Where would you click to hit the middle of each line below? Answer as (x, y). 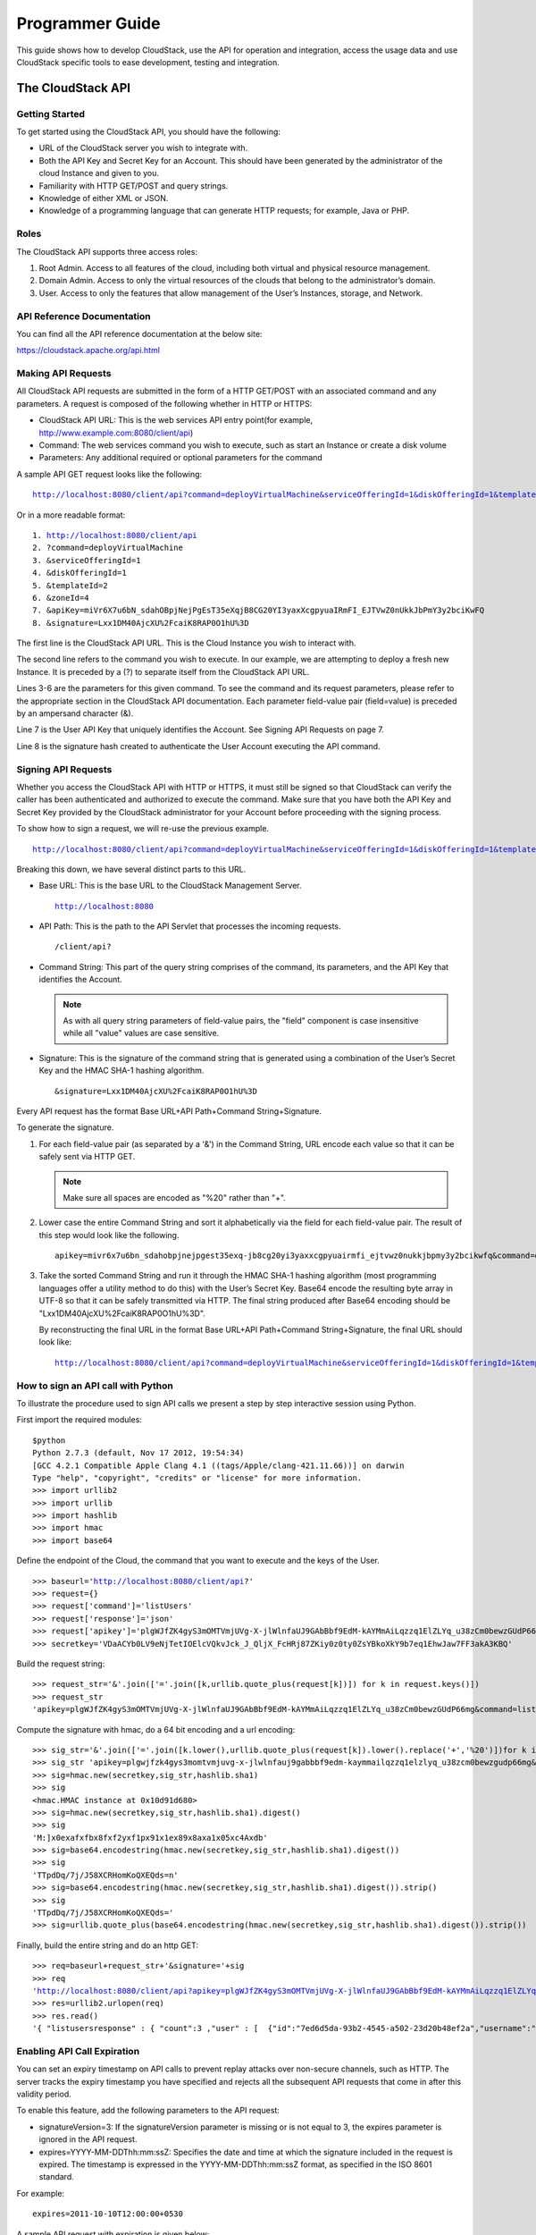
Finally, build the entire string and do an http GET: (108, 1945)
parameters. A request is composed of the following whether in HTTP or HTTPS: (164, 403)
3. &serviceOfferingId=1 (87, 560)
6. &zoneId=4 (61, 598)
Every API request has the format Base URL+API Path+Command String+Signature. (169, 1111)
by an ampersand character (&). (75, 713)
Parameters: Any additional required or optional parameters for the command (181, 458)
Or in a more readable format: (71, 515)
